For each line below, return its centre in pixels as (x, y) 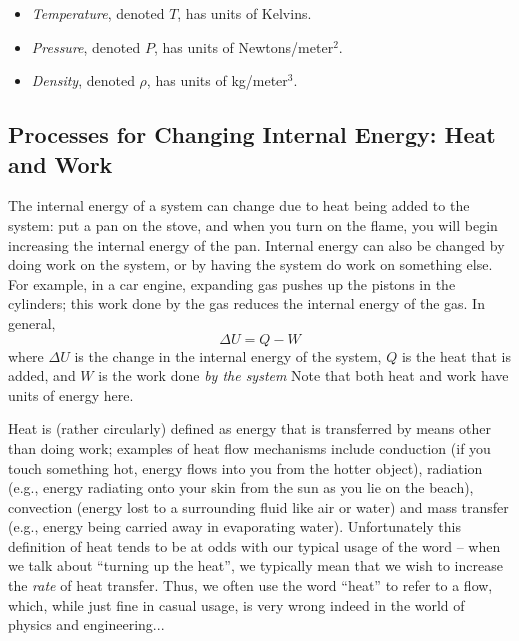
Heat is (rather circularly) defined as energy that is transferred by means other (249, 428)
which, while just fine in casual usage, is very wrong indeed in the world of (236, 604)
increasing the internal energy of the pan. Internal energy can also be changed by (256, 244)
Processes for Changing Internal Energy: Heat (252, 134)
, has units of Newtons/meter (243, 46)
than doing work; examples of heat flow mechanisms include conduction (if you (249, 447)
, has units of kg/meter (217, 80)
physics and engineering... (86, 624)
